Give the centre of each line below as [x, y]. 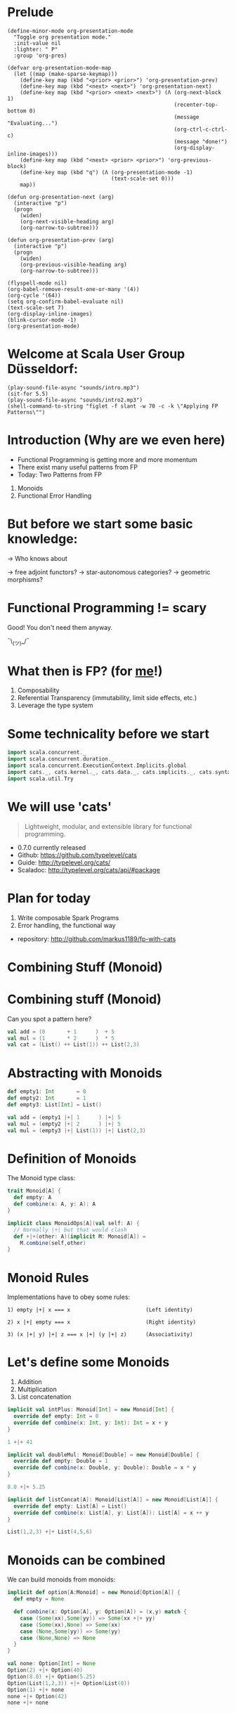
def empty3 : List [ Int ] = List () [54, 1105]
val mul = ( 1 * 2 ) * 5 [61, 1038]
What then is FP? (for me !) [85, 671]
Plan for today [49, 898]
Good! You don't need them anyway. [60, 627]
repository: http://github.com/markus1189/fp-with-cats [97, 938]
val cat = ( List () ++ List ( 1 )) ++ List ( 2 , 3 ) [73, 1045]
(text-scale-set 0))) [143, 179]
